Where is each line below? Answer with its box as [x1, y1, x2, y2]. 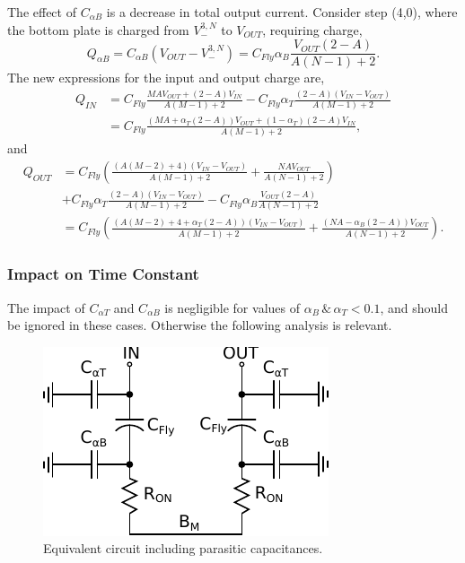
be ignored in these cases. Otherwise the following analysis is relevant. [7, 316, 392, 334]
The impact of [7, 298, 85, 316]
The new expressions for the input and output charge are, [7, 68, 325, 87]
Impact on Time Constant [7, 263, 199, 285]
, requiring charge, [262, 20, 363, 39]
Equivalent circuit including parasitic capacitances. [43, 539, 323, 558]
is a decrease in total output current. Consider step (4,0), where [106, 3, 458, 21]
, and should [380, 298, 448, 316]
